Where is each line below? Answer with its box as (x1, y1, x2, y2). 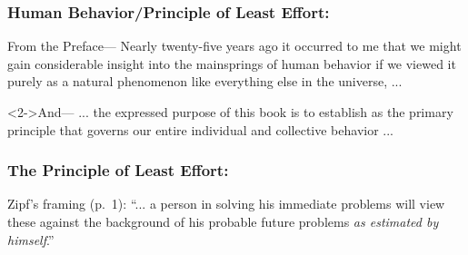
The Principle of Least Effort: (7, 159, 229, 181)
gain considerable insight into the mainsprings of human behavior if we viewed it (7, 54, 456, 73)
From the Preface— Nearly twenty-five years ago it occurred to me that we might (7, 36, 462, 55)
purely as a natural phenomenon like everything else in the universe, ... (7, 72, 403, 91)
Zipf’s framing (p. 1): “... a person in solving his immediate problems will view (7, 194, 445, 213)
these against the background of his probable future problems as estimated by (7, 212, 439, 230)
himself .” (7, 230, 55, 249)
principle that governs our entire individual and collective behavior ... (7, 120, 393, 139)
